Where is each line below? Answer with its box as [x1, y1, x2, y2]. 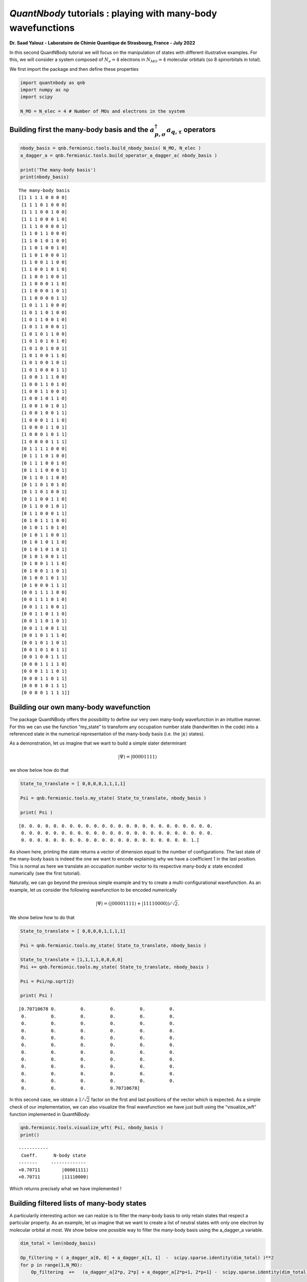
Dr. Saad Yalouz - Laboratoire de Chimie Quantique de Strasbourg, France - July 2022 [9, 40, 195, 46]
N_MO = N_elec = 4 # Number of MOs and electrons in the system [20, 108, 185, 114]
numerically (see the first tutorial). [9, 870, 81, 876]
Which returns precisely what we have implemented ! [9, 1185, 122, 1192]
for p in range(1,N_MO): [20, 1262, 83, 1268]
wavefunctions [9, 22, 75, 33]
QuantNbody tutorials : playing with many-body [9, 8, 217, 19]
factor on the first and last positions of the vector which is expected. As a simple [91, 1096, 261, 1103]
